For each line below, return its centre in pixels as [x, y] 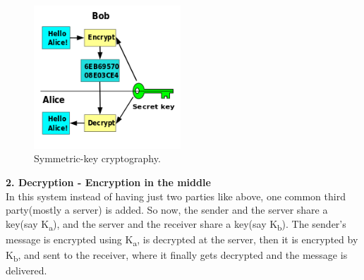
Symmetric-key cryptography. [97, 158]
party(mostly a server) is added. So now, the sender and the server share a [167, 210]
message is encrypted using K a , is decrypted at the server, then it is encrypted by [182, 240]
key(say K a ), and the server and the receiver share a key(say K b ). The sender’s [176, 224]
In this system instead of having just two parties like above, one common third [176, 196]
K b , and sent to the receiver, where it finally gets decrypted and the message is [177, 256]
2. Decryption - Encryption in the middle [108, 182]
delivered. [26, 270]
